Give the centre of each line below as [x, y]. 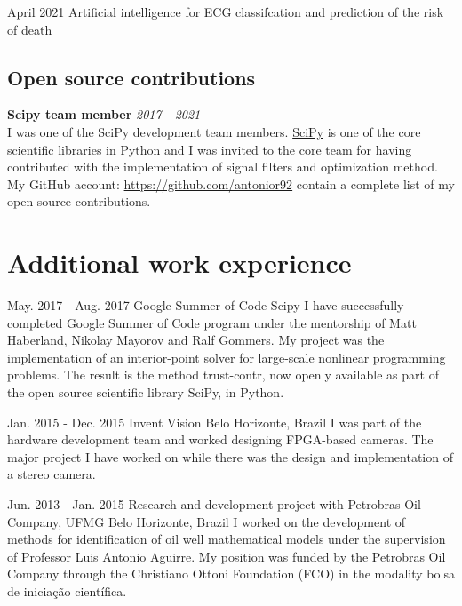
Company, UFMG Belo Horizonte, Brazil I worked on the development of [207, 521]
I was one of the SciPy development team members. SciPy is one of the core [214, 131]
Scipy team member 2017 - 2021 [104, 114]
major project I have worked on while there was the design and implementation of [230, 456]
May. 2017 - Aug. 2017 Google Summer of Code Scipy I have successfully [206, 305]
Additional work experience [179, 263]
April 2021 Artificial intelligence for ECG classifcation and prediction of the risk [226, 12]
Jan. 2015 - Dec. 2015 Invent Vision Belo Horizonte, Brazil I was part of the [215, 422]
